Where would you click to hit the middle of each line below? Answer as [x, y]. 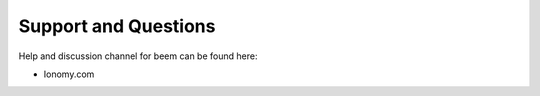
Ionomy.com [69, 74]
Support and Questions [117, 26]
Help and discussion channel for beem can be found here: [138, 56]
